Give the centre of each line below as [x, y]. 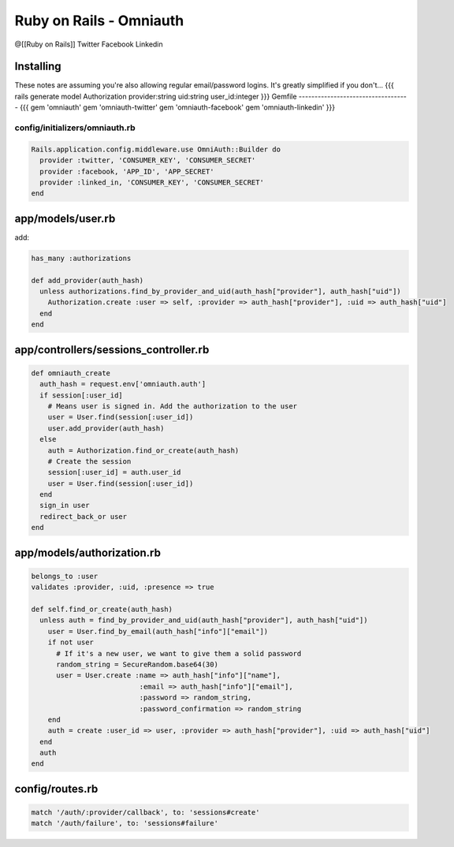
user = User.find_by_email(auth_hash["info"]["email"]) [158, 631]
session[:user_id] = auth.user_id [114, 472]
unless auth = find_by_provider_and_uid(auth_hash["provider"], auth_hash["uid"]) [204, 620]
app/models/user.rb [65, 218]
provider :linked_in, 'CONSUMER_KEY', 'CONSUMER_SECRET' [152, 182]
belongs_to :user [65, 576]
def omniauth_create [71, 373]
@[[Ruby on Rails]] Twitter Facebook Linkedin [89, 44]
